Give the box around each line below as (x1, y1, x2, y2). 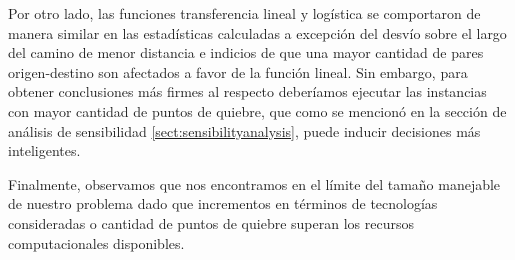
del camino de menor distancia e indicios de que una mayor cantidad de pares (8, 42, 484, 63)
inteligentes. (8, 140, 81, 161)
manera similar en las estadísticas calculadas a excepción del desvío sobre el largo (8, 22, 507, 43)
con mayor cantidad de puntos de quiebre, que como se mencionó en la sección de (8, 100, 507, 121)
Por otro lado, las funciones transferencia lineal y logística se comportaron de (8, 3, 481, 23)
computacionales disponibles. (8, 232, 185, 253)
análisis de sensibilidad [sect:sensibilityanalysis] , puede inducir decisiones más (8, 120, 481, 141)
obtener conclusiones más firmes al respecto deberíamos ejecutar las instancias (8, 81, 487, 102)
